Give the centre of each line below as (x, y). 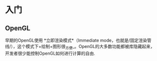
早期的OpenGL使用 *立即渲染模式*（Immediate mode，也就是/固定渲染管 (78, 40)
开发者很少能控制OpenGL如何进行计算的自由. (50, 53)
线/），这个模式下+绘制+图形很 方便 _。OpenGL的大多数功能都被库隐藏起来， (80, 47)
